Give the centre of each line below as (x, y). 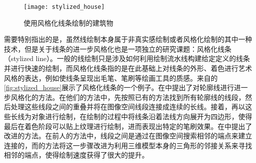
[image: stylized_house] (64, 7)
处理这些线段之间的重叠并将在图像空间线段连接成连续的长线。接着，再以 (128, 107)
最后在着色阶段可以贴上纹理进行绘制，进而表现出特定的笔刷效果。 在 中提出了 (128, 126)
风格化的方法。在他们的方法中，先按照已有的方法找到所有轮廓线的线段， (128, 97)
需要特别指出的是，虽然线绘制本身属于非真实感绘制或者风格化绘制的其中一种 (128, 39)
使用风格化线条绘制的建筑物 (68, 22)
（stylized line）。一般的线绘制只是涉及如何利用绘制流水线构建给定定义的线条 (127, 58)
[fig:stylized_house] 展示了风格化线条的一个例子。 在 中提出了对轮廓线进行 (119, 87)
